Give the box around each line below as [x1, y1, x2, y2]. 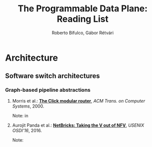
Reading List [57, 13, 109, 25]
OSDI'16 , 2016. [12, 127, 42, 133]
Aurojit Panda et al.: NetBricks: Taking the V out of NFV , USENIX [12, 122, 144, 128]
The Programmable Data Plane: [18, 3, 148, 14]
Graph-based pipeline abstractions [5, 87, 91, 94]
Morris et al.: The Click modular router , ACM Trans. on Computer [12, 98, 145, 104]
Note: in [12, 112, 29, 118]
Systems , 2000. [12, 103, 44, 109]
